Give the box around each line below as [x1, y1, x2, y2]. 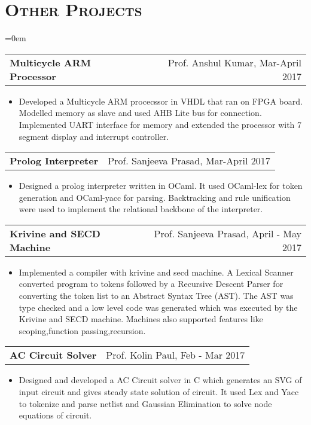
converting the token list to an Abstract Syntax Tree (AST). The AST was [19, 289, 294, 302]
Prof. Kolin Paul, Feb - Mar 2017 [106, 348, 245, 362]
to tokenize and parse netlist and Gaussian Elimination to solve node [19, 397, 272, 409]
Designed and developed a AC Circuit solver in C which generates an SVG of [19, 374, 302, 386]
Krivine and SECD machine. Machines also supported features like [19, 313, 263, 325]
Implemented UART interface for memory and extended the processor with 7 [19, 118, 302, 130]
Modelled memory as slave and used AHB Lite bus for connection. [19, 106, 262, 119]
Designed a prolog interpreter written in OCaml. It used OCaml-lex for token [19, 179, 303, 192]
